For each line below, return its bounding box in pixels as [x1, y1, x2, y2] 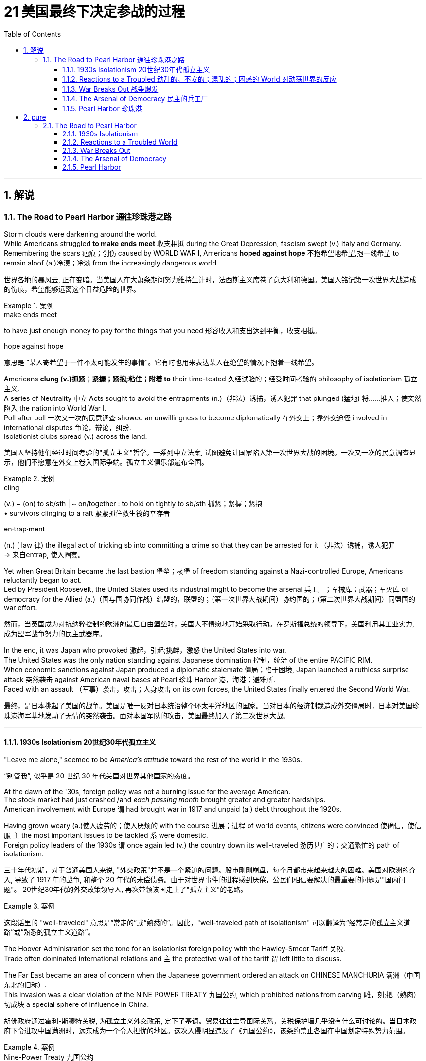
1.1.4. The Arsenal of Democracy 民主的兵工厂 [62, 94, 208, 103]
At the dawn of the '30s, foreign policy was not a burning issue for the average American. [4, 787, 291, 796]
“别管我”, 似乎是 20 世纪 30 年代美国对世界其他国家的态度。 [4, 772, 195, 780]
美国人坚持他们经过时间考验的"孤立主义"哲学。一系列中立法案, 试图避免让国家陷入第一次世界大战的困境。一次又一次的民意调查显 [4, 448, 416, 456]
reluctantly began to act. [4, 575, 82, 584]
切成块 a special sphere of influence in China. [4, 1000, 149, 1009]
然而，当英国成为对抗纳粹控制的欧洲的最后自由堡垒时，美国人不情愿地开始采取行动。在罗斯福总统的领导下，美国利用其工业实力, [4, 619, 415, 628]
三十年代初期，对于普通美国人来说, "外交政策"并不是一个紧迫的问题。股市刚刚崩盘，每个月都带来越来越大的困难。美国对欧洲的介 [4, 866, 416, 874]
